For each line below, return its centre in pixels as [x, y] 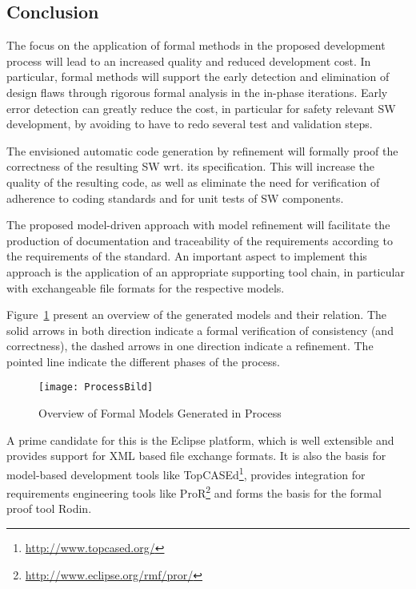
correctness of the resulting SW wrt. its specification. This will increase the [190, 166]
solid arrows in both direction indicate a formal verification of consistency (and [200, 330]
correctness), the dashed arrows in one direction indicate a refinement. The [190, 346]
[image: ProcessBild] [96, 387]
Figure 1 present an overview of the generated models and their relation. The [197, 315]
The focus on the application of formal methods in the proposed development [196, 45]
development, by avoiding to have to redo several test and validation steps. [190, 124]
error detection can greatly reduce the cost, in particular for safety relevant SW [201, 108]
